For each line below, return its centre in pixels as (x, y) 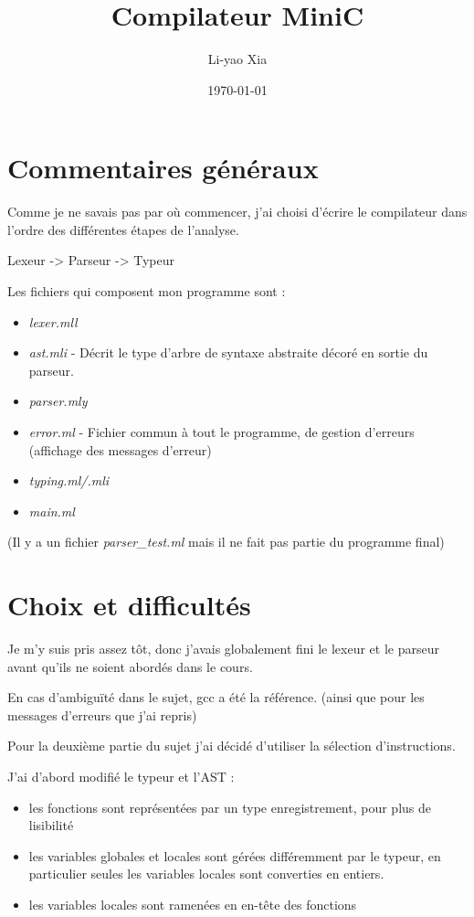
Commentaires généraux (163, 168)
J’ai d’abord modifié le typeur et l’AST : (121, 777)
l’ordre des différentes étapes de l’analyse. (123, 229)
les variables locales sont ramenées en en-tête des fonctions (193, 905)
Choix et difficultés (129, 605)
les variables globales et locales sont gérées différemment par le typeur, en (235, 855)
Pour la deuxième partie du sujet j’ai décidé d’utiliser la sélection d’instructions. (232, 746)
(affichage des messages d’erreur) (120, 449)
